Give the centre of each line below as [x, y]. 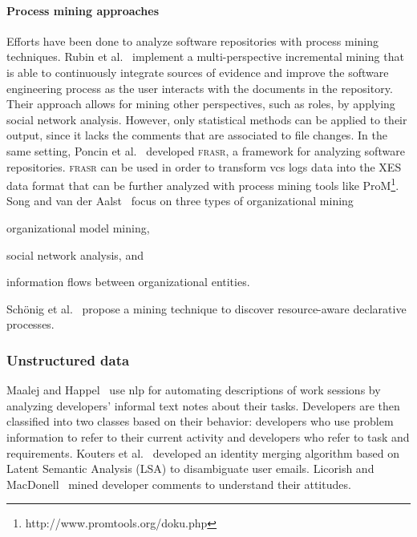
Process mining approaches [83, 10]
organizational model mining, [78, 227]
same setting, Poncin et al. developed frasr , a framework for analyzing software [206, 150]
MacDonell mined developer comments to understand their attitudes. [179, 484]
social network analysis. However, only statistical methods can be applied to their [207, 119]
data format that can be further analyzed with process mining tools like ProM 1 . [203, 184]
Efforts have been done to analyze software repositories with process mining [192, 40]
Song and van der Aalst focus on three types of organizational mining [180, 201]
